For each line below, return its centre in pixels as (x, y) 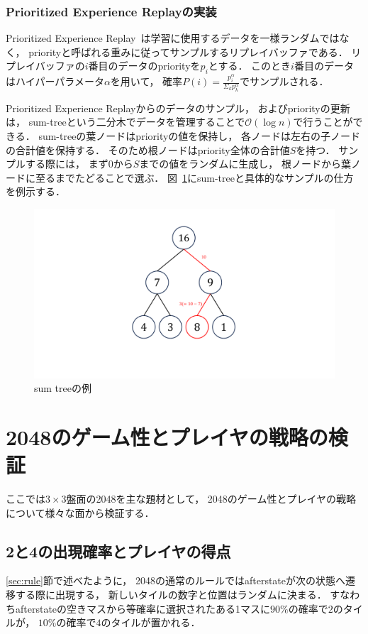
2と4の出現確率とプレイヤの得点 (118, 551)
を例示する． (35, 191)
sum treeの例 (63, 388)
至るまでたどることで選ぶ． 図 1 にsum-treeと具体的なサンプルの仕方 (194, 177)
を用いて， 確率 (146, 81)
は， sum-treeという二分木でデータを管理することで (126, 122)
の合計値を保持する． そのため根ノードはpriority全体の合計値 (148, 149)
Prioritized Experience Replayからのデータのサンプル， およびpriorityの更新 (178, 108)
